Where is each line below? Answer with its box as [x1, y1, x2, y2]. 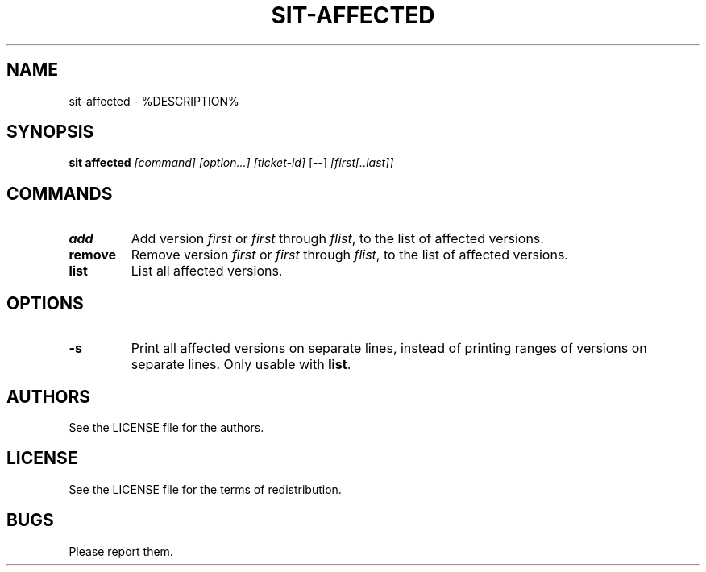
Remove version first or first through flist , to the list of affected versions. [131, 247, 568, 263]
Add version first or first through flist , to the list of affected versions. [131, 230, 544, 247]
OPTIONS [6, 292, 84, 313]
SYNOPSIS [6, 122, 94, 143]
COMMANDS [6, 183, 113, 204]
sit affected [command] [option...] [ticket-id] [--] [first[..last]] [69, 155, 394, 170]
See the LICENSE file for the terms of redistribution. [69, 482, 342, 496]
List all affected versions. [131, 263, 283, 280]
